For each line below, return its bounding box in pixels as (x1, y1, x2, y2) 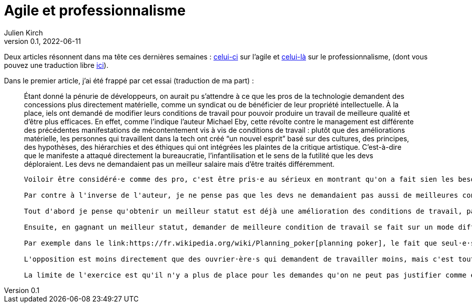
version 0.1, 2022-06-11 (4, 36, 81, 45)
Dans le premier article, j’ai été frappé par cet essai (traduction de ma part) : (4, 76, 254, 85)
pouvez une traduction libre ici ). (4, 60, 108, 69)
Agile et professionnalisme (4, 2, 186, 19)
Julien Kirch (4, 28, 43, 37)
